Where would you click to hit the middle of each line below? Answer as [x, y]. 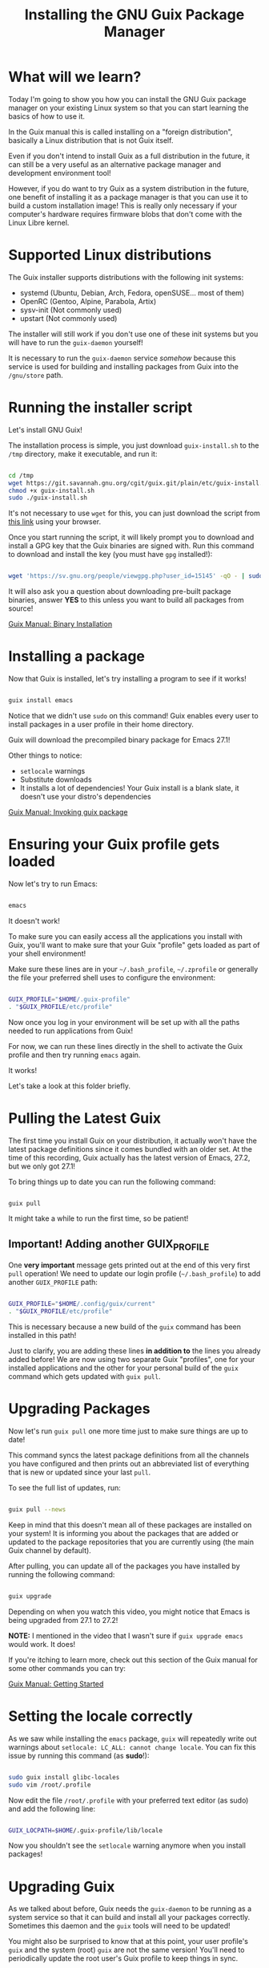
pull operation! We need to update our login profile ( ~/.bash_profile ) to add [134, 1274]
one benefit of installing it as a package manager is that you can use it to [128, 197]
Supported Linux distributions [110, 255]
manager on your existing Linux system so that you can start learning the [129, 108]
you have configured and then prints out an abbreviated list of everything [129, 1464]
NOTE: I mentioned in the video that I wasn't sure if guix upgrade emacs [126, 1636]
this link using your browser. [55, 522]
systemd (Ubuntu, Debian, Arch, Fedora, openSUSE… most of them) [132, 293]
